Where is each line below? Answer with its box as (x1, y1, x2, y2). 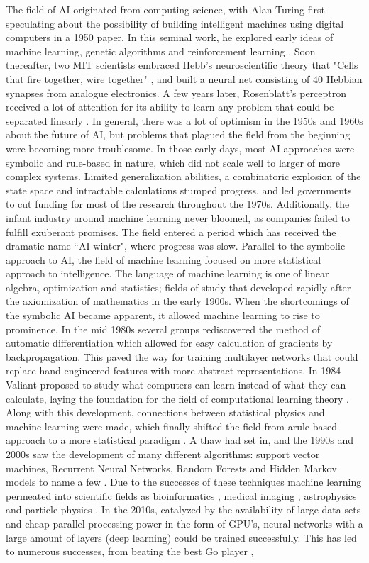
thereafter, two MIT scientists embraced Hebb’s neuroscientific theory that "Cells (6, 57, 358, 72)
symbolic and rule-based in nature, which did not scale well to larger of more (6, 155, 340, 169)
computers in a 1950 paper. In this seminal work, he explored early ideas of (6, 30, 334, 45)
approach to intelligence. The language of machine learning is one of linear (6, 266, 329, 281)
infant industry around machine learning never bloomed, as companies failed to (6, 210, 350, 225)
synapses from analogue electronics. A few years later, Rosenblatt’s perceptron (6, 85, 347, 100)
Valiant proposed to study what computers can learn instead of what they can (6, 377, 346, 392)
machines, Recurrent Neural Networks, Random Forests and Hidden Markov (6, 460, 337, 475)
